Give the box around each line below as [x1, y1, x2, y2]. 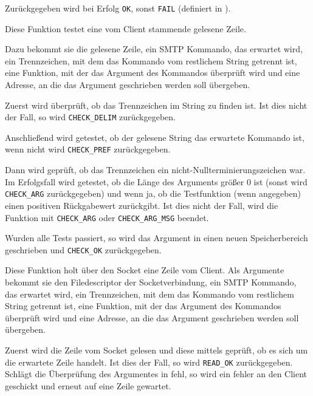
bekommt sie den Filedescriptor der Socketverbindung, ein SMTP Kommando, [5, 276, 297, 288]
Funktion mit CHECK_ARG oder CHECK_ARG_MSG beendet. [5, 211, 209, 224]
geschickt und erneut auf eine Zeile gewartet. [5, 379, 171, 392]
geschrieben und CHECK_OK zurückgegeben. [5, 243, 162, 256]
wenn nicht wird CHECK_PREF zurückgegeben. [5, 143, 171, 155]
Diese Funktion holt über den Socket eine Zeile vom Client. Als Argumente [5, 264, 284, 276]
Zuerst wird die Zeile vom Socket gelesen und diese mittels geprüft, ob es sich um [5, 344, 308, 357]
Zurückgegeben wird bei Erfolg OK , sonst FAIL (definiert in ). [5, 2, 231, 14]
